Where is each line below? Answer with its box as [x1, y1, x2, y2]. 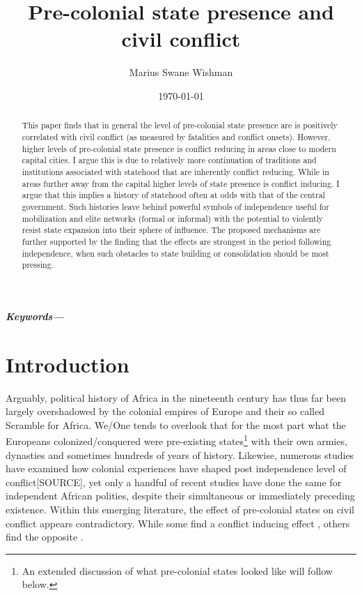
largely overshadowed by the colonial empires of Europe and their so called [6, 404, 324, 419]
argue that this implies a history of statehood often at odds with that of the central [22, 189, 325, 201]
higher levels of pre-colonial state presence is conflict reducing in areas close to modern [22, 142, 336, 154]
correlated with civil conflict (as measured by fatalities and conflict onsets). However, [22, 130, 331, 142]
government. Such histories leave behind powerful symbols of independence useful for [22, 200, 329, 212]
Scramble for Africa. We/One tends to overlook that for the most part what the [6, 417, 346, 432]
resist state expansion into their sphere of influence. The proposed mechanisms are [22, 224, 321, 236]
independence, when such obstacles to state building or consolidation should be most [22, 247, 329, 259]
